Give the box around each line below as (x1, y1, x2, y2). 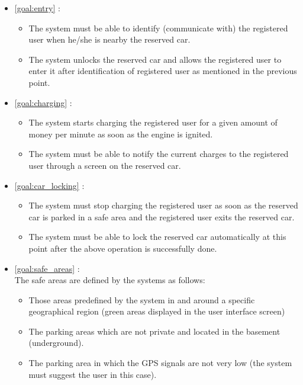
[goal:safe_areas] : (14, 262, 80, 274)
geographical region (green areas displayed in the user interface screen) (28, 305, 285, 317)
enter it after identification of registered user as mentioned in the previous (28, 65, 297, 77)
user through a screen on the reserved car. (28, 159, 181, 171)
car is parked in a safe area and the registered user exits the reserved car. (28, 210, 295, 223)
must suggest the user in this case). (28, 368, 157, 380)
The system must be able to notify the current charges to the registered (28, 147, 289, 160)
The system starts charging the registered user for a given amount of (28, 116, 278, 129)
